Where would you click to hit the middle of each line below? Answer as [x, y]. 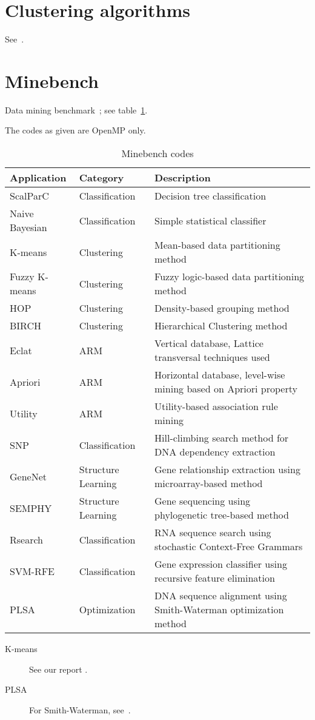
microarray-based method [209, 483]
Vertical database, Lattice [209, 343]
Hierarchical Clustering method [221, 326]
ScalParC [29, 196]
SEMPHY [31, 508]
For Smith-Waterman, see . [80, 709]
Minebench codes [157, 153]
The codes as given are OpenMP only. [75, 130]
